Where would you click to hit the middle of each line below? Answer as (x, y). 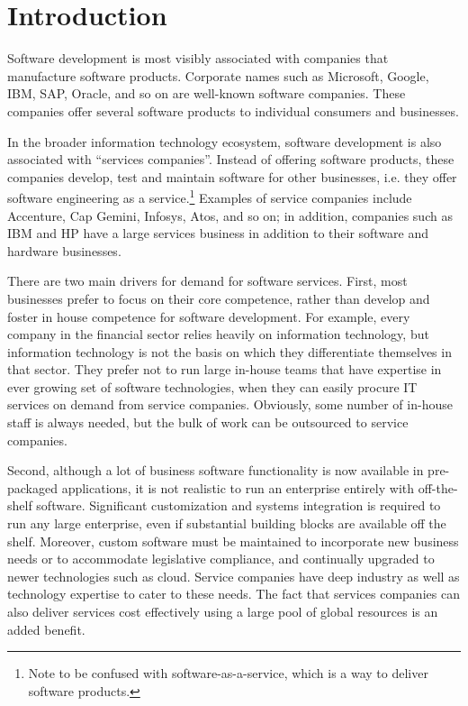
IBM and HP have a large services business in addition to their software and (218, 233)
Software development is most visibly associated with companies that (198, 58)
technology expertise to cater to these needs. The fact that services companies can (234, 594)
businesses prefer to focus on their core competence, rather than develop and (219, 298)
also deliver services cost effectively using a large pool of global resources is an (223, 611)
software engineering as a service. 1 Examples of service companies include (210, 196)
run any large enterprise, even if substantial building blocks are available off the (227, 523)
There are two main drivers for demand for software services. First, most (207, 281)
